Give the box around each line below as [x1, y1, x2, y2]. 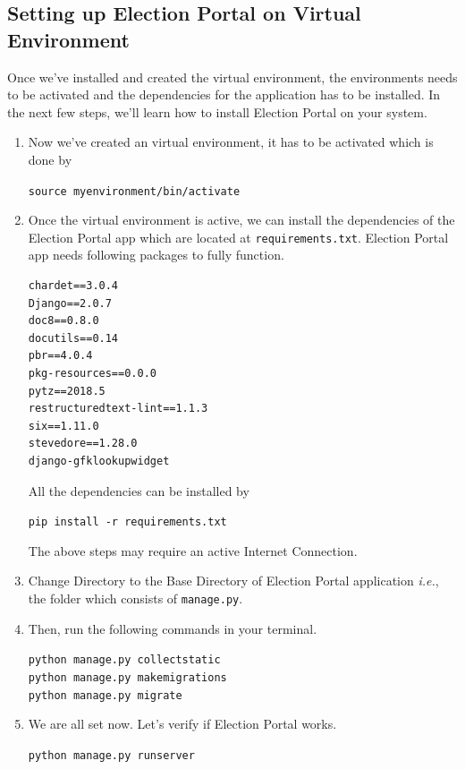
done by [28, 150, 72, 168]
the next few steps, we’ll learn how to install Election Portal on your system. [7, 102, 427, 121]
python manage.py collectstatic [28, 654, 221, 667]
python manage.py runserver [28, 748, 195, 762]
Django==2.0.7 [28, 296, 112, 310]
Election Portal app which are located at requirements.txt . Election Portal [28, 227, 449, 246]
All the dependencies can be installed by [28, 481, 249, 500]
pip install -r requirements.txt [28, 516, 227, 529]
